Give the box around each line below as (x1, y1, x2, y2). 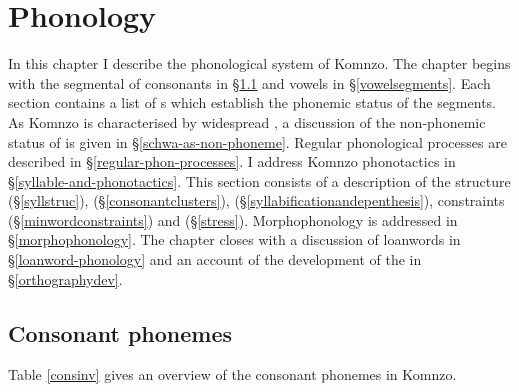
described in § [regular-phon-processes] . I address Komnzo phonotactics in (8, 151, 456, 172)
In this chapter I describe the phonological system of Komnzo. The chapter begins (8, 53, 511, 74)
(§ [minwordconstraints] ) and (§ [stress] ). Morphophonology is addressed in (8, 209, 458, 230)
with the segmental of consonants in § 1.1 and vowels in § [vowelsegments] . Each (8, 72, 491, 93)
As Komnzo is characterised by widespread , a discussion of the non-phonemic (8, 111, 486, 132)
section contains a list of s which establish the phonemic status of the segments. (8, 92, 496, 113)
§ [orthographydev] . (8, 268, 123, 289)
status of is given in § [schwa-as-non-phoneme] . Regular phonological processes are (8, 131, 507, 152)
